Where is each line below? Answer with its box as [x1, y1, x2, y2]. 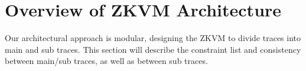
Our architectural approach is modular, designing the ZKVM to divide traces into [5, 32, 301, 44]
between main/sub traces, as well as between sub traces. [5, 55, 208, 67]
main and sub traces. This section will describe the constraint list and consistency [5, 43, 301, 55]
